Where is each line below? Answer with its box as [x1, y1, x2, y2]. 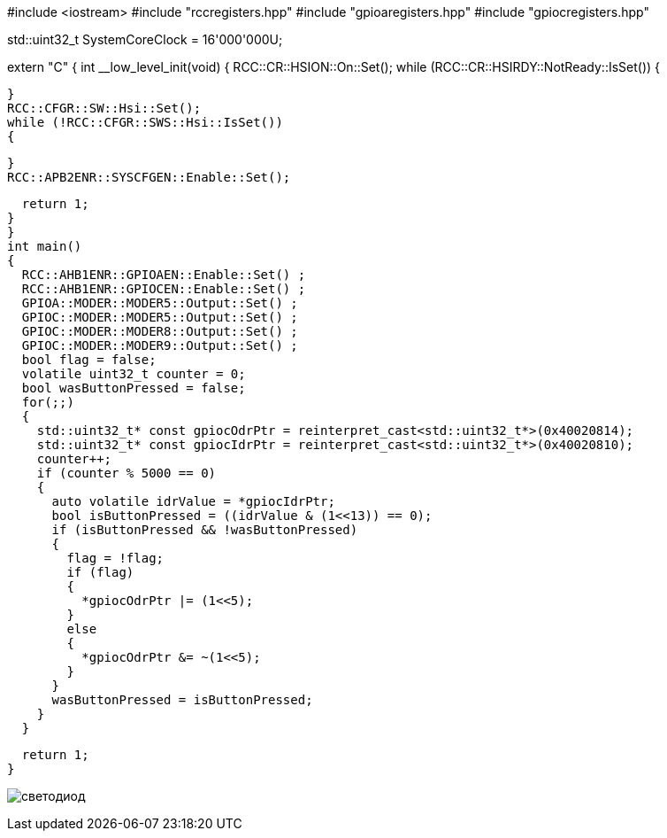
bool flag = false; [21, 353, 157, 367]
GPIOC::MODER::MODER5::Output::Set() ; [21, 310, 298, 324]
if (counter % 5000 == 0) [36, 466, 217, 480]
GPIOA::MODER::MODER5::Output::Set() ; [21, 296, 298, 310]
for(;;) [21, 395, 74, 409]
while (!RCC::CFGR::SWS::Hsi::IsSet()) [7, 115, 283, 129]
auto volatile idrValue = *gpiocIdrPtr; [51, 494, 335, 508]
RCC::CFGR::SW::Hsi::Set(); [7, 101, 202, 115]
